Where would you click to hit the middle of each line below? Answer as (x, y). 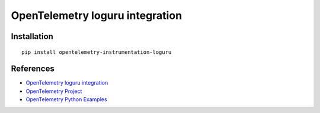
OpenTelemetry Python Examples (66, 99)
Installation (32, 36)
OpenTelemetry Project (54, 91)
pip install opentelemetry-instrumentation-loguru (97, 52)
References (33, 69)
